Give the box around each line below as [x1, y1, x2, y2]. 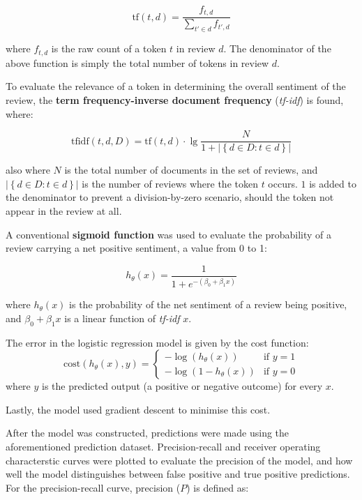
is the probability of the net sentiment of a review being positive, [69, 297, 347, 312]
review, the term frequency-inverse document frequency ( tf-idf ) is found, [6, 92, 344, 107]
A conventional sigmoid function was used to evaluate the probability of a [6, 227, 331, 241]
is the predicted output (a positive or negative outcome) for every [42, 379, 323, 393]
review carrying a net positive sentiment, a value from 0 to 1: [6, 241, 267, 255]
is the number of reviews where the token [82, 176, 258, 190]
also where [6, 162, 50, 177]
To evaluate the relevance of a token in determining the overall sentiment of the [6, 79, 346, 93]
